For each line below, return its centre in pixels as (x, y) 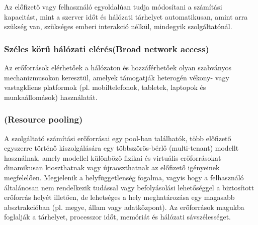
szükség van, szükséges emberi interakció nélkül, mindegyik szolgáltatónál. (118, 26)
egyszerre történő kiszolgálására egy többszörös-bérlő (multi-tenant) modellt (121, 148)
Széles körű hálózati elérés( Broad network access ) (107, 48)
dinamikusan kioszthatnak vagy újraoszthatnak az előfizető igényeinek (112, 167)
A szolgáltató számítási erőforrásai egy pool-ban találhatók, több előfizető (118, 138)
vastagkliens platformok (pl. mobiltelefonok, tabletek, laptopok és (105, 87)
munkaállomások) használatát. (51, 97)
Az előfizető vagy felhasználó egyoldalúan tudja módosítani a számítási (113, 7)
